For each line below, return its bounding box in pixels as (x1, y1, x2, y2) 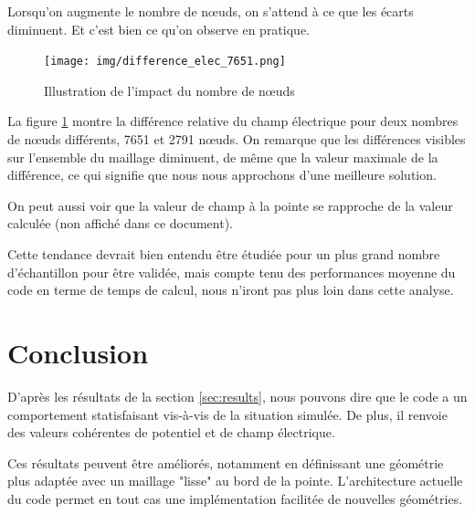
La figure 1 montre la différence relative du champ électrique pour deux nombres (7, 111, 459, 131)
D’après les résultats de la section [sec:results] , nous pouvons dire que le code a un (7, 386, 468, 405)
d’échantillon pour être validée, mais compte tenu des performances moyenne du (7, 262, 456, 281)
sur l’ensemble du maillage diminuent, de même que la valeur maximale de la (7, 147, 438, 166)
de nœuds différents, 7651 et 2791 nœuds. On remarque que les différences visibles (7, 130, 466, 149)
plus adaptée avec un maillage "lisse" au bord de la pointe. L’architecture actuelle (7, 471, 463, 490)
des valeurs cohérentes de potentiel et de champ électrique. (7, 423, 335, 442)
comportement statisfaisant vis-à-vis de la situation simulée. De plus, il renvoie (7, 404, 448, 424)
